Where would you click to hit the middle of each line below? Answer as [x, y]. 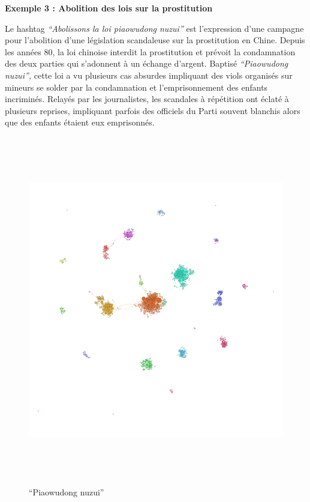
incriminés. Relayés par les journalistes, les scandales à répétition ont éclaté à [147, 99]
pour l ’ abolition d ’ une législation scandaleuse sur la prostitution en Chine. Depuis [155, 40]
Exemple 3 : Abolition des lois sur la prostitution [109, 8]
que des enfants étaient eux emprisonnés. [80, 122]
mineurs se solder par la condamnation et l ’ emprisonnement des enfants [136, 87]
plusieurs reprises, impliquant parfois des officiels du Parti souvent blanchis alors [153, 110]
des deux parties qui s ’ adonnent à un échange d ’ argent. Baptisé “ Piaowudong [147, 63]
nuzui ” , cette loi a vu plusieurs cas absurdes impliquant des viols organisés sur [149, 75]
